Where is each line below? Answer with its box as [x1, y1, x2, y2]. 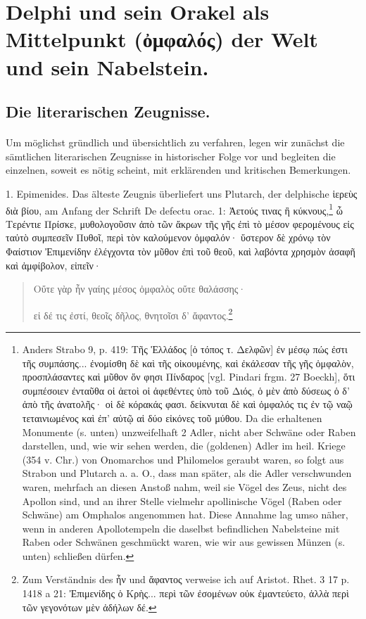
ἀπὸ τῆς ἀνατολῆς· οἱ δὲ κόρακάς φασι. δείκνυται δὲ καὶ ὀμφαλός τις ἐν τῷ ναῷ [22, 397, 353, 411]
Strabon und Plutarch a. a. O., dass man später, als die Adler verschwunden [22, 466, 352, 480]
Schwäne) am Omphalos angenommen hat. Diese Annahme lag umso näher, [22, 507, 348, 522]
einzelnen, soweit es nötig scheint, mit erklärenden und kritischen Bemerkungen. [6, 162, 351, 177]
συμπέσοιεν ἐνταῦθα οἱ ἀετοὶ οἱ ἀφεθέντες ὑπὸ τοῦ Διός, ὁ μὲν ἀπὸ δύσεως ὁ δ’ [22, 383, 350, 397]
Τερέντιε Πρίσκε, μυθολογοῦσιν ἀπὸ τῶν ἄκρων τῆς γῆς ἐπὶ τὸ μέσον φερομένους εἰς [6, 216, 354, 231]
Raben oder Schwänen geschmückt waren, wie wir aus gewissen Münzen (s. [22, 535, 346, 549]
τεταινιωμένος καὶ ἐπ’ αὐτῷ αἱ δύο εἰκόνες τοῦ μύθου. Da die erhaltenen [22, 410, 322, 425]
